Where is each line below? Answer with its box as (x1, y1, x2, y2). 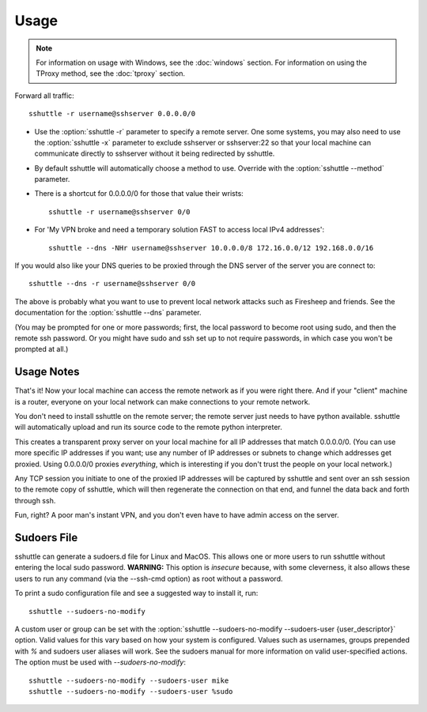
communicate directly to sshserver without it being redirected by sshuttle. (34, 149, 275, 158)
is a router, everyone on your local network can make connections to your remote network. (14, 397, 311, 406)
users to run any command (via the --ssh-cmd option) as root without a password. (14, 574, 283, 583)
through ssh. (14, 495, 56, 505)
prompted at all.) (14, 345, 69, 354)
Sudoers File (14, 530, 78, 544)
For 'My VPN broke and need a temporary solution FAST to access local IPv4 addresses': (34, 225, 324, 235)
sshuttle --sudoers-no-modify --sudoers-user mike (28, 676, 229, 685)
